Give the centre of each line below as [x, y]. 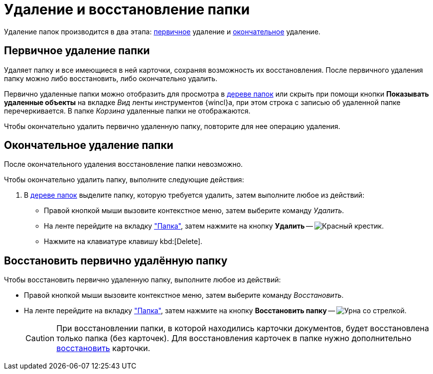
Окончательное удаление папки [89, 145]
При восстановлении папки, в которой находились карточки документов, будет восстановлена [243, 328]
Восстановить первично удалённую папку [116, 260]
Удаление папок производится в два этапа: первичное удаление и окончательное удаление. [162, 31]
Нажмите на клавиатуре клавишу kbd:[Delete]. [123, 242]
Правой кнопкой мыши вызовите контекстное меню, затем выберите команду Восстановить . [184, 295]
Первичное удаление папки [77, 51]
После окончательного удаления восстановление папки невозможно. [124, 164]
